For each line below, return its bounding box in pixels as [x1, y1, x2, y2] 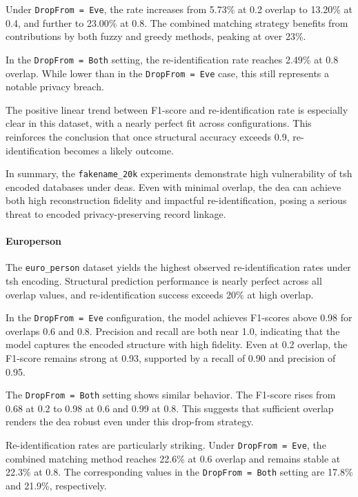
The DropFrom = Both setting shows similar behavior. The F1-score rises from [6, 387, 336, 402]
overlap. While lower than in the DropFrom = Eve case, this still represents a [6, 65, 330, 80]
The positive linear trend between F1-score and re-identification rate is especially [6, 102, 348, 116]
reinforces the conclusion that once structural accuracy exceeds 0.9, [6, 129, 290, 143]
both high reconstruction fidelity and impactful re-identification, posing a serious [6, 193, 347, 207]
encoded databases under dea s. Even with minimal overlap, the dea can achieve [6, 179, 341, 194]
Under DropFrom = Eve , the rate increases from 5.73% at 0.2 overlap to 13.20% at [6, 2, 353, 16]
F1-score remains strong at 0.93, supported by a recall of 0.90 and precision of [6, 351, 336, 365]
